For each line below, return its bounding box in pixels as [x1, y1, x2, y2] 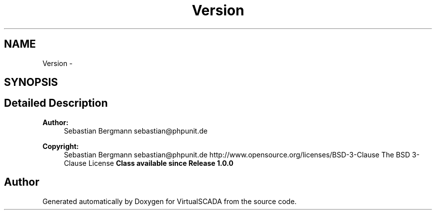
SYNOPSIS [4, 76, 58, 89]
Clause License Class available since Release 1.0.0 [64, 158, 233, 167]
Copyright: [42, 142, 79, 150]
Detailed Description [4, 97, 108, 110]
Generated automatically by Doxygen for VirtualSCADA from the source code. [42, 197, 297, 206]
